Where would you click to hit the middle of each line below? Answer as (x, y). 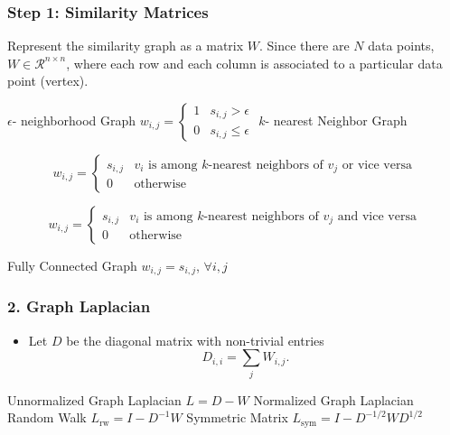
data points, (401, 46)
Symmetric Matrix (237, 417)
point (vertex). (48, 81)
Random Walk (47, 417)
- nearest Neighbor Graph (336, 120)
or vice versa (377, 165)
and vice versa (377, 216)
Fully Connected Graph (72, 265)
